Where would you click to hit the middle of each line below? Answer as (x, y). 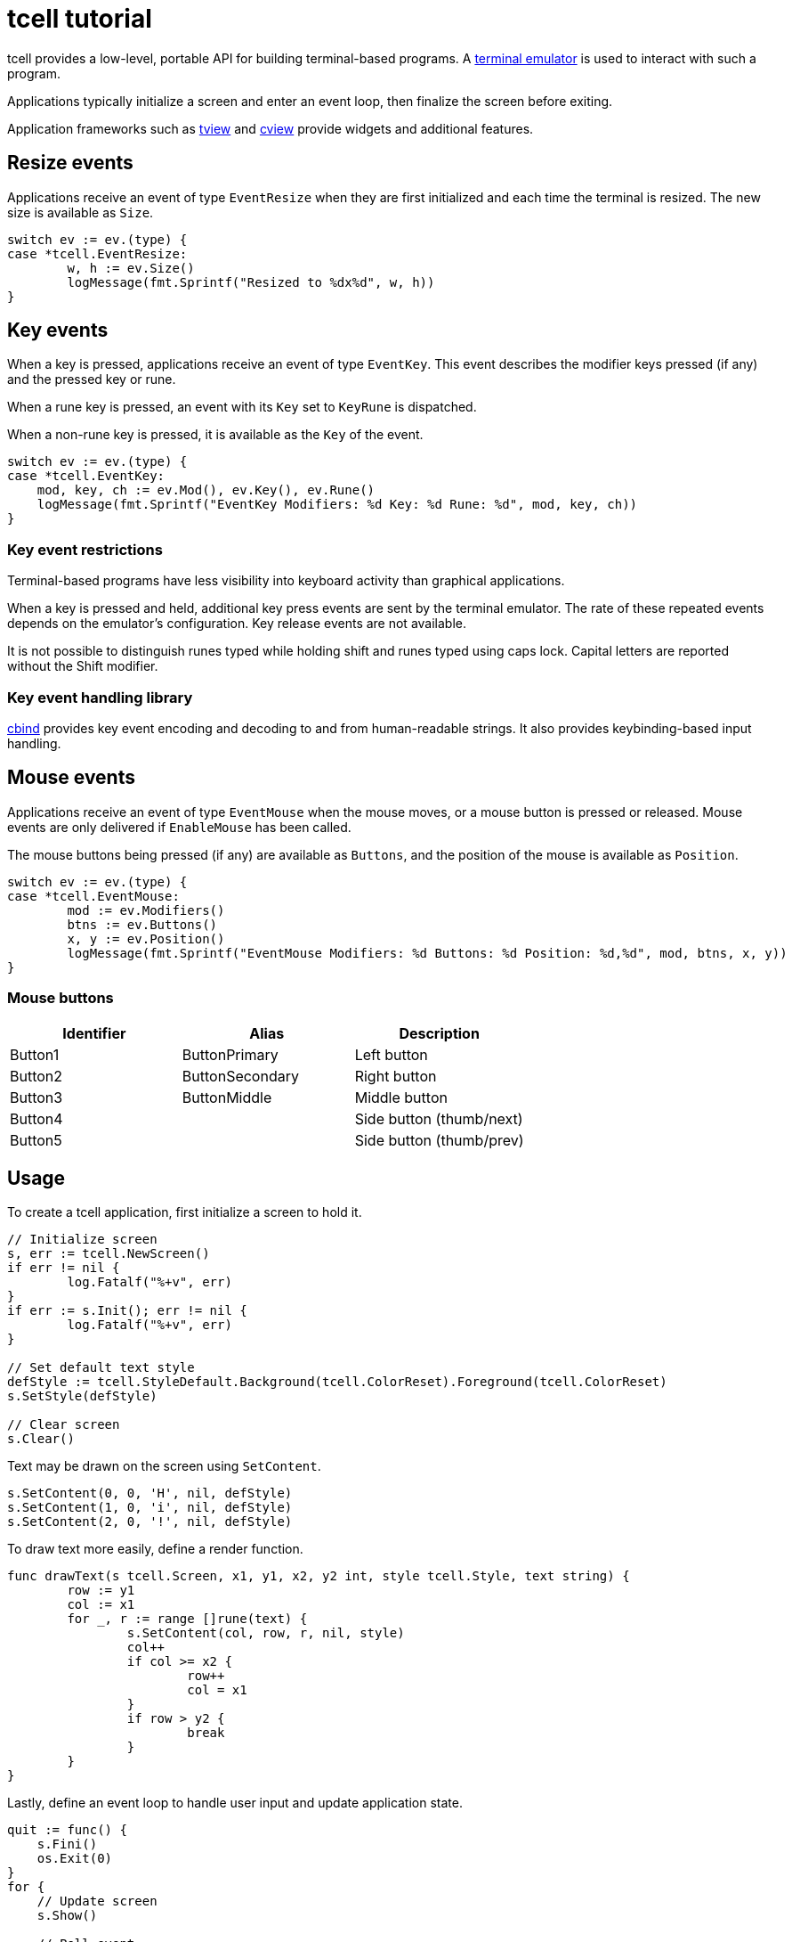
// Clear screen (64, 1425)
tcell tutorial (80, 19)
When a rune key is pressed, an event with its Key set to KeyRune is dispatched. (242, 407)
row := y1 (101, 1591)
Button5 (36, 1140)
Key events (58, 330)
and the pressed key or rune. (92, 379)
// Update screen (97, 1901)
